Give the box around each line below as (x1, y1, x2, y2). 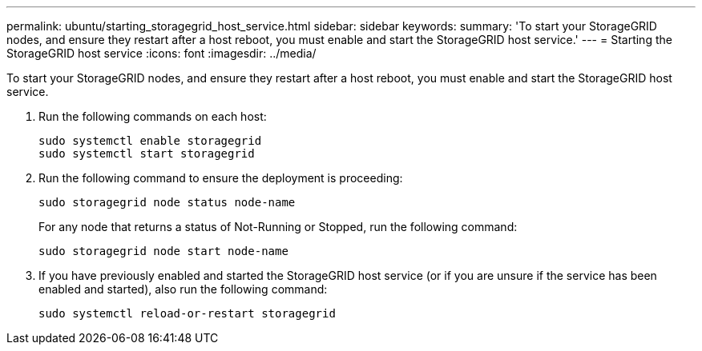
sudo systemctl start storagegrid (38, 147, 255, 160)
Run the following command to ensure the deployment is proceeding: (38, 171, 403, 185)
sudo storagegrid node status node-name (38, 196, 296, 209)
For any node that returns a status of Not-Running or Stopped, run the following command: (38, 220, 518, 233)
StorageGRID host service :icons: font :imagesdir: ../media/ (6, 46, 317, 60)
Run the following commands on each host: (38, 110, 267, 123)
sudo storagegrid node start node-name (38, 245, 288, 257)
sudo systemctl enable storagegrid (38, 134, 262, 147)
